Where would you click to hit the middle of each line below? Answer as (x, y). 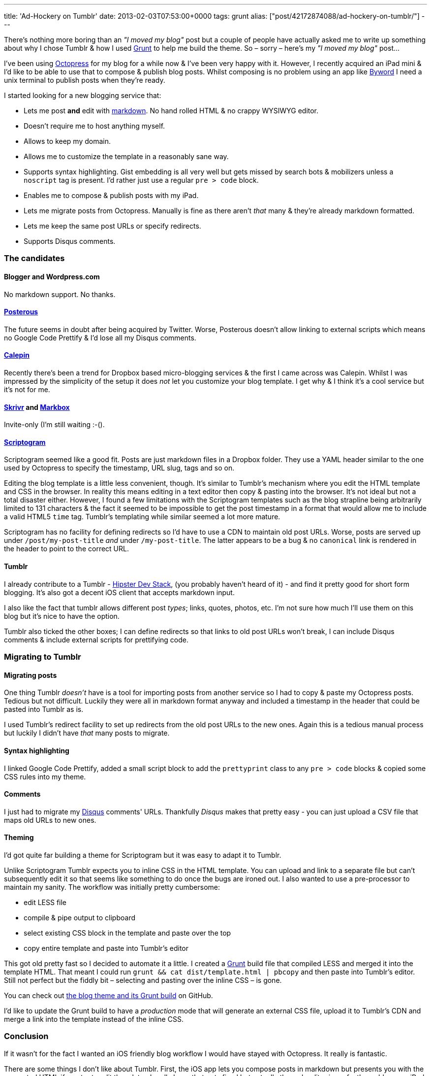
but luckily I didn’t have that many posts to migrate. (87, 733)
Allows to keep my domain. (67, 141)
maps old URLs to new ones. (50, 820)
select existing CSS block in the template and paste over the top (127, 933)
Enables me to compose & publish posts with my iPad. (111, 195)
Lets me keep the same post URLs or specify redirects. (112, 226)
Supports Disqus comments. (70, 241)
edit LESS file (45, 902)
